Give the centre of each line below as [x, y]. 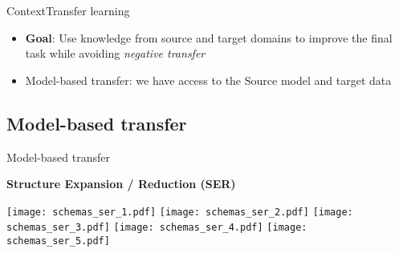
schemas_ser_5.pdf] [58, 241]
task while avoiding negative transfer [115, 53]
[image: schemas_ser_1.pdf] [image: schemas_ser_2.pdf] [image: [180, 212]
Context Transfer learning [68, 10]
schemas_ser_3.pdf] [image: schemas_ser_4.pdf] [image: [157, 228]
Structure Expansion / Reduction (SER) [121, 184]
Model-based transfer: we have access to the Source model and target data [208, 80]
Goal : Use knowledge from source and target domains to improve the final [209, 37]
